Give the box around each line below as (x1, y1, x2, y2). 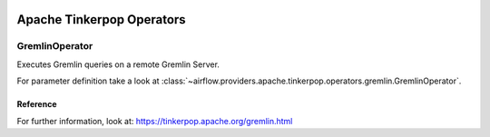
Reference (16, 99, 57, 110)
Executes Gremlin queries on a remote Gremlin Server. (16, 59, 220, 70)
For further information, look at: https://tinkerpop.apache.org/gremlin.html (16, 115, 293, 126)
